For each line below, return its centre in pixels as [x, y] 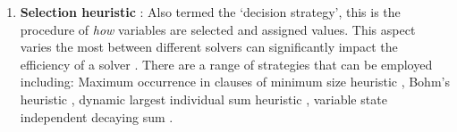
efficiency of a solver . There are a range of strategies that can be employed [226, 64]
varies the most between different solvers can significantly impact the [209, 47]
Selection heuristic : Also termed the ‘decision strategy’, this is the [210, 12]
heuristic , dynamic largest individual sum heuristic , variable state [203, 99]
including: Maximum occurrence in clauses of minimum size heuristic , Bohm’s [235, 82]
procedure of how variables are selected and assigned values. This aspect [218, 29]
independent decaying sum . [97, 116]
